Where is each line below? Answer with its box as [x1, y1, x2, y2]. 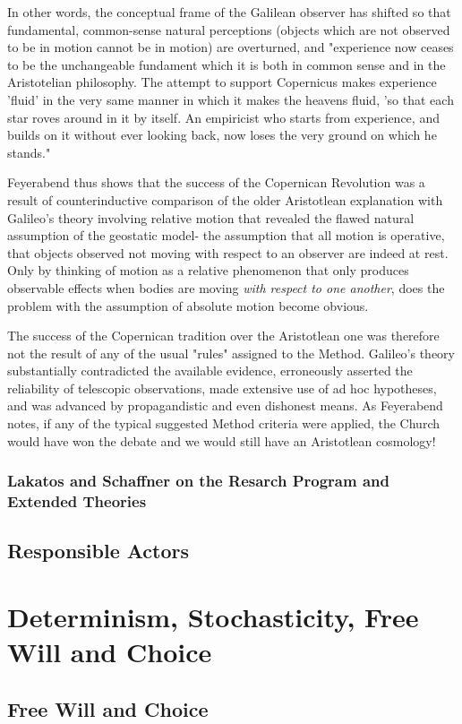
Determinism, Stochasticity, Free [7, 598, 419, 634]
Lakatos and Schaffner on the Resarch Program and [7, 470, 389, 492]
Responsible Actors [7, 537, 190, 565]
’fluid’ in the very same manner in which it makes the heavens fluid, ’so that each [7, 90, 454, 108]
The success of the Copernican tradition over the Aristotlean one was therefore [7, 326, 440, 345]
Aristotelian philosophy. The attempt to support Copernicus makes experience [7, 73, 437, 91]
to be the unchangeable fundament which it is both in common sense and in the [7, 55, 446, 73]
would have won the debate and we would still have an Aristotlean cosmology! [7, 431, 436, 450]
